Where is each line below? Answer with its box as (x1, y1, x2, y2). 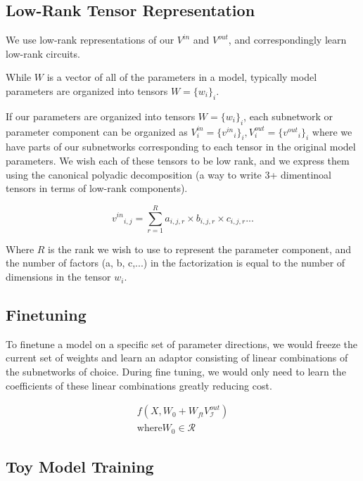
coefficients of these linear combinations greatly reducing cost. (6, 378, 272, 392)
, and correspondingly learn (228, 32, 347, 47)
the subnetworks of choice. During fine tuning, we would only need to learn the (6, 364, 346, 379)
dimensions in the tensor (6, 269, 111, 284)
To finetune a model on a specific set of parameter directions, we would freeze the (6, 336, 358, 351)
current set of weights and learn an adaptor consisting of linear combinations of (6, 350, 348, 365)
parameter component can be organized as (6, 124, 188, 139)
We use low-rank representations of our (6, 32, 174, 47)
